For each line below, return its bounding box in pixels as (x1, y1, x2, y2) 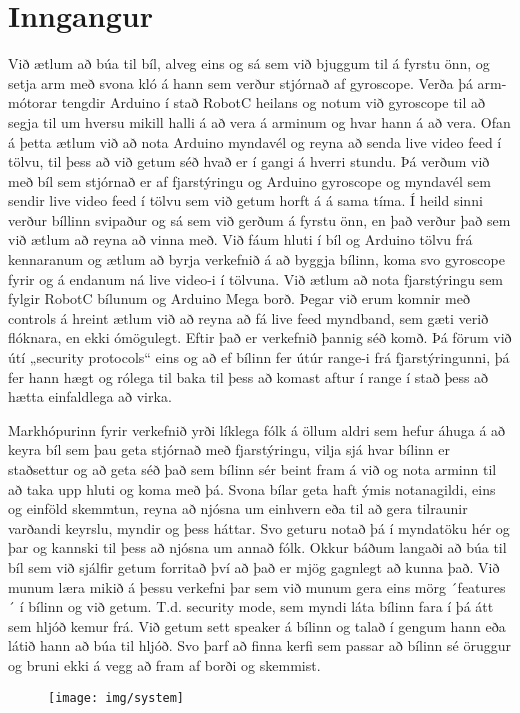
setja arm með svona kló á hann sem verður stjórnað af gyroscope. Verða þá (8, 72, 473, 93)
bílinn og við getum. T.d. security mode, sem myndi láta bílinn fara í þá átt (28, 596, 494, 617)
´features (450, 576, 506, 597)
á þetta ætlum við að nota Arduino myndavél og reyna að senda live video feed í (8, 131, 502, 152)
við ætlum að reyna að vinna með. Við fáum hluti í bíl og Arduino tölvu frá (8, 229, 473, 250)
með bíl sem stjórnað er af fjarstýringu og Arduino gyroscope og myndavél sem (8, 170, 491, 191)
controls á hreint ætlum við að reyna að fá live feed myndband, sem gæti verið (8, 307, 489, 328)
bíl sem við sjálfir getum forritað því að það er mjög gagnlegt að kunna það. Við (8, 556, 500, 577)
